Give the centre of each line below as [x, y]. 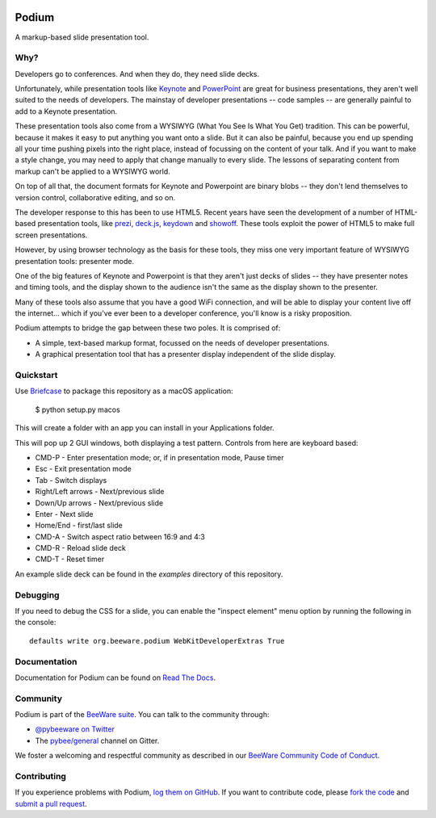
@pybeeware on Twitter [75, 729]
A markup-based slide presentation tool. [82, 37]
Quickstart [36, 375]
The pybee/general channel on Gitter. [97, 740]
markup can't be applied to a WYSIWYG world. [93, 171]
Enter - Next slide [64, 514]
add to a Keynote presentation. [66, 111]
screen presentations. [51, 235]
